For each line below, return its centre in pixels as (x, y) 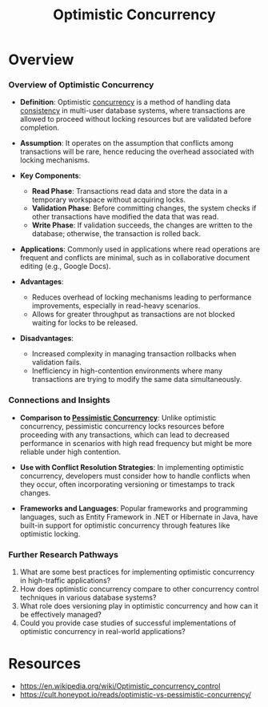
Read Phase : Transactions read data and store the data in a (130, 191)
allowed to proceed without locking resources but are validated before (136, 119)
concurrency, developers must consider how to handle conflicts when (135, 476)
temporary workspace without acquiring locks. (109, 200)
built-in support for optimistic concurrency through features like (125, 525)
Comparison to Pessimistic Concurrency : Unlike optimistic (118, 417)
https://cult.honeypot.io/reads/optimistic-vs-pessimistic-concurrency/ (136, 695)
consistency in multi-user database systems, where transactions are (132, 110)
